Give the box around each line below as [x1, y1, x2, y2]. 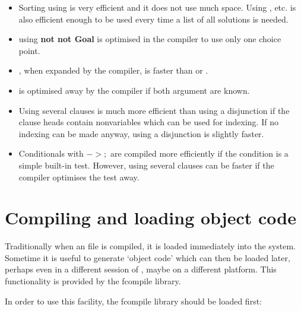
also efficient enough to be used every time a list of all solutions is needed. [18, 12, 289, 25]
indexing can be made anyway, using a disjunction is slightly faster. [18, 127, 264, 139]
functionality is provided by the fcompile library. [5, 275, 181, 287]
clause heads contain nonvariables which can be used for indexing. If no [18, 116, 278, 128]
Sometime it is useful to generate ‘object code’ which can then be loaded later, [5, 251, 290, 264]
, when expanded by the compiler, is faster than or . [18, 64, 208, 77]
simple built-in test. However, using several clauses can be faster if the [18, 158, 274, 171]
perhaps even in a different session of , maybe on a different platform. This [5, 263, 277, 275]
